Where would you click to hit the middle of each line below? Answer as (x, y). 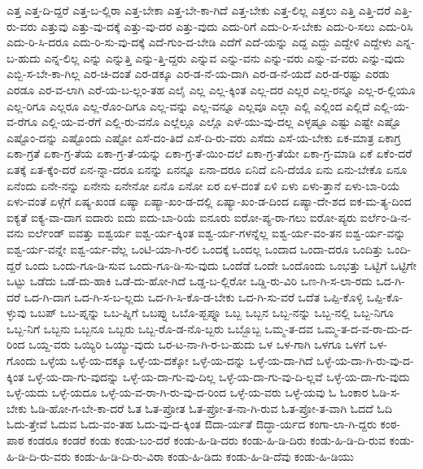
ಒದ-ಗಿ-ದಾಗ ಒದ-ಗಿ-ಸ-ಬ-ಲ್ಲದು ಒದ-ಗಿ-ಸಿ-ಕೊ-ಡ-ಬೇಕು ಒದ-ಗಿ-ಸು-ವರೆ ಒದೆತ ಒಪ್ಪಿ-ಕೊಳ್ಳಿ (194, 296)
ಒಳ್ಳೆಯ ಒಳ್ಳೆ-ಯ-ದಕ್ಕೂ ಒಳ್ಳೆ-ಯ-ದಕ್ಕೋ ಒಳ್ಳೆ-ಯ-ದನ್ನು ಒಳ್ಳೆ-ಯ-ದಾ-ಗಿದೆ (177, 360)
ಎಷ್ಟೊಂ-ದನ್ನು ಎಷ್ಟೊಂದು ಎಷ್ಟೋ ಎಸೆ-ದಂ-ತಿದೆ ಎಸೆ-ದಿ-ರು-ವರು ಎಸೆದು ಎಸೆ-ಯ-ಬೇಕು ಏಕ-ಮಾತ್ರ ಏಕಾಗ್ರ (204, 137)
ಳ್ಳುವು (17, 313)
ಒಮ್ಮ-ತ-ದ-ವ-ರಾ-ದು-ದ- (365, 328)
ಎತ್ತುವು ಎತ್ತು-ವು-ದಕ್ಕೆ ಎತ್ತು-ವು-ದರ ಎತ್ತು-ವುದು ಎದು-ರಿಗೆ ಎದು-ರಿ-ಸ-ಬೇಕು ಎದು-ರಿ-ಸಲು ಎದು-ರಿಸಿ (227, 26)
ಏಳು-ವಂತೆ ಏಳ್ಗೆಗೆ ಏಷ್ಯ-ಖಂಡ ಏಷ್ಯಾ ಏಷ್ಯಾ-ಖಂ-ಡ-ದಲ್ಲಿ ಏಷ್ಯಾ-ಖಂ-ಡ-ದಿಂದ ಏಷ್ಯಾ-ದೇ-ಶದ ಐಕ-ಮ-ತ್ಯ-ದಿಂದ (209, 201)
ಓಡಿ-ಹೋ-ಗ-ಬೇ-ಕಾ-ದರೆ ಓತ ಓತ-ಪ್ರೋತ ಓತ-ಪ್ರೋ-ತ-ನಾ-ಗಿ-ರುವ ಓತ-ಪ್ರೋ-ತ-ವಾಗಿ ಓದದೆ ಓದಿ (211, 408)
